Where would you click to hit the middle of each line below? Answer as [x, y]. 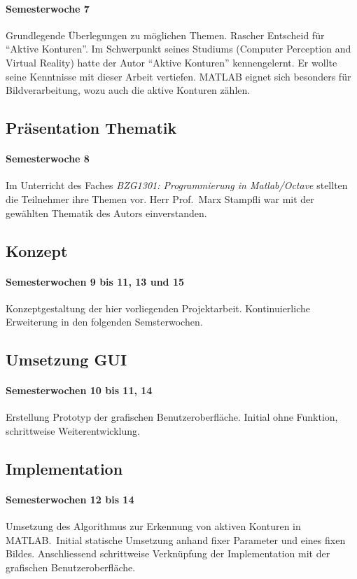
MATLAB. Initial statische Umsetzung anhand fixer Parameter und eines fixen [176, 539]
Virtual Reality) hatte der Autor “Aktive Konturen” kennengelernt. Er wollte [171, 62]
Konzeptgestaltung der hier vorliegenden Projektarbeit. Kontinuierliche [158, 308]
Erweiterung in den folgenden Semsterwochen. [104, 322]
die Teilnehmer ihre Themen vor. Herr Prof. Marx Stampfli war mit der [160, 198]
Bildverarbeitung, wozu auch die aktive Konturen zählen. [128, 90]
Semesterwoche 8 [48, 159]
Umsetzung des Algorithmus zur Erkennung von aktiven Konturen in [153, 526]
